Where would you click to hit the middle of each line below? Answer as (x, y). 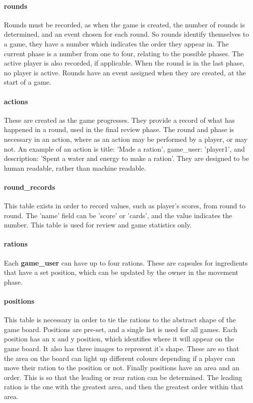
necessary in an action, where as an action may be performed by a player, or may (126, 139)
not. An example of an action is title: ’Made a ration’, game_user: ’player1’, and (125, 148)
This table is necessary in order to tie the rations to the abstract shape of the (120, 320)
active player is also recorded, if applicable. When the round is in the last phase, (124, 63)
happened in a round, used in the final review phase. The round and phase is (119, 129)
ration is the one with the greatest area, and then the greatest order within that (124, 387)
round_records (30, 187)
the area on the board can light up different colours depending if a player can (120, 358)
